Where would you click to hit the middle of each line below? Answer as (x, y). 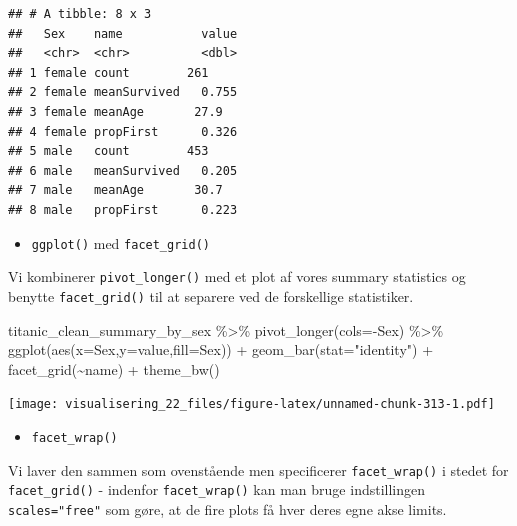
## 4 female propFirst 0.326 (123, 131)
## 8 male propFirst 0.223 (123, 209)
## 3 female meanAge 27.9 (115, 111)
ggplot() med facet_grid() (120, 242)
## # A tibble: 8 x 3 (80, 14)
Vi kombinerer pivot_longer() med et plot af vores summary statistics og (237, 276)
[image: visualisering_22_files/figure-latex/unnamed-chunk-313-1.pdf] (251, 404)
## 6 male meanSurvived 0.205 (123, 170)
